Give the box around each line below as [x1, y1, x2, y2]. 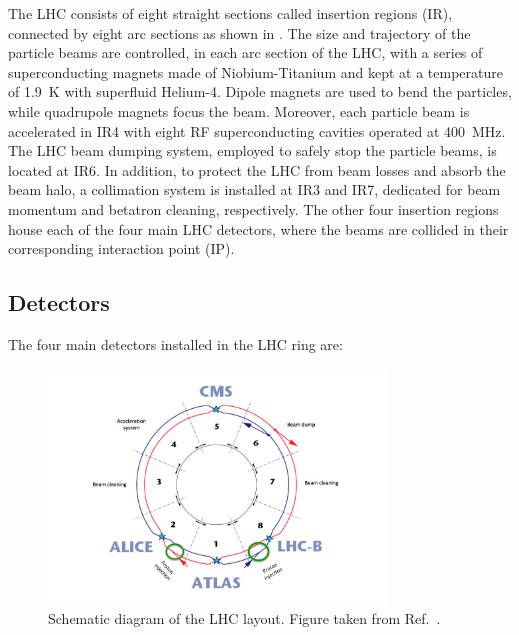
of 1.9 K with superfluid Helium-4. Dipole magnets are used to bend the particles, [8, 81, 512, 102]
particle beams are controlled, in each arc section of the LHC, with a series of [8, 42, 483, 63]
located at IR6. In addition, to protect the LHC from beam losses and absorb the [8, 159, 506, 180]
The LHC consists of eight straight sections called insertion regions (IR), [8, 3, 453, 23]
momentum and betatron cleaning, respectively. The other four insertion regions [8, 198, 499, 219]
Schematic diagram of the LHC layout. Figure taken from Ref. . [48, 608, 441, 629]
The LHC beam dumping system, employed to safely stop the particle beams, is [8, 140, 497, 161]
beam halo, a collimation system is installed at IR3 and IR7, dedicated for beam [8, 179, 501, 200]
